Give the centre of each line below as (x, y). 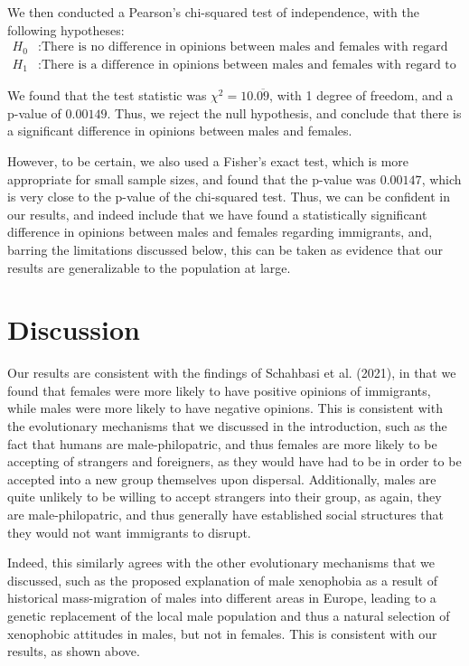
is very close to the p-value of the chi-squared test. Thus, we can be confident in (229, 197)
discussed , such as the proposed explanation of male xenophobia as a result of (222, 580)
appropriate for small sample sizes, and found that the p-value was (192, 178)
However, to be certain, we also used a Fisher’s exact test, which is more (208, 160)
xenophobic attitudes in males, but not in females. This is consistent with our (222, 633)
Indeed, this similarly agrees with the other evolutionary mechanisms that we (221, 563)
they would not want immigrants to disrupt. (129, 532)
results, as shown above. (74, 651)
